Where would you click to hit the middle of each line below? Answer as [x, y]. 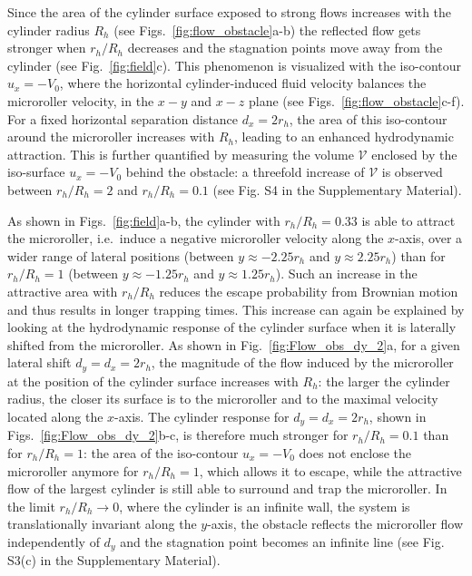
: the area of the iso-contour [161, 452]
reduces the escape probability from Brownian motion [309, 291]
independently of [54, 541]
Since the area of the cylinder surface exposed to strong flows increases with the [230, 12]
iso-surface [36, 172]
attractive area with [63, 291]
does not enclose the [355, 452]
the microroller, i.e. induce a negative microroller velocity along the [196, 238]
